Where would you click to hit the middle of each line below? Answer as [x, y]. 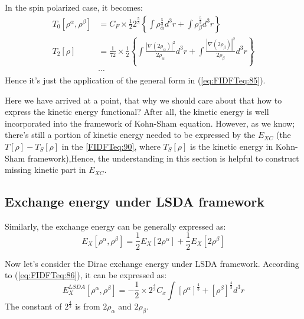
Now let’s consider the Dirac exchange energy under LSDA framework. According [152, 263]
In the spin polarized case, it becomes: [74, 7]
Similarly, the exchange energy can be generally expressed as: [115, 226]
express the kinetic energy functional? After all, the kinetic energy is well [137, 112]
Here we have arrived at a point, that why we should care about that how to [143, 100]
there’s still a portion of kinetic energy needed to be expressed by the [130, 135]
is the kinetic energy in [232, 146]
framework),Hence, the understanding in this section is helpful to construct [163, 158]
